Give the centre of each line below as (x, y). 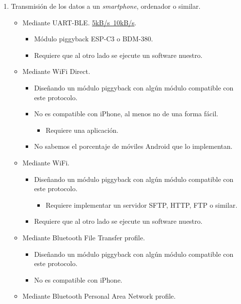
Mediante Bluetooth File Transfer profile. (84, 237)
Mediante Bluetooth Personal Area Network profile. (99, 296)
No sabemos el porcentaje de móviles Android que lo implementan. (133, 146)
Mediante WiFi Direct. (56, 71)
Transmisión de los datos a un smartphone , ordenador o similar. (106, 6)
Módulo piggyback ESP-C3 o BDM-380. (94, 39)
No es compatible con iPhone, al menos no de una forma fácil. (126, 114)
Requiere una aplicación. (82, 130)
